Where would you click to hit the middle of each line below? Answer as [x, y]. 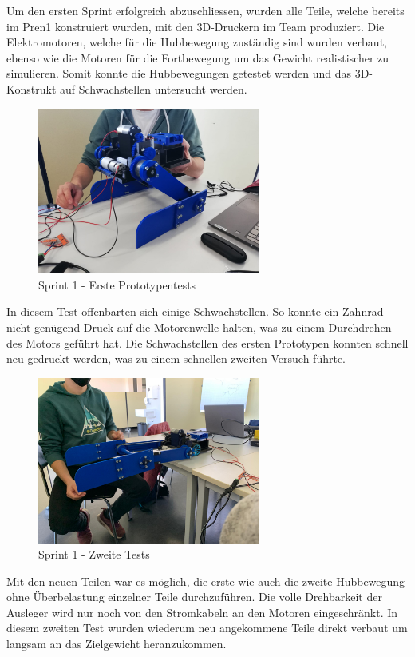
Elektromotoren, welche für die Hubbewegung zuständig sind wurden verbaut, [197, 42]
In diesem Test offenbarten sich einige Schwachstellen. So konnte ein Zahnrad [195, 311]
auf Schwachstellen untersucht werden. [154, 88]
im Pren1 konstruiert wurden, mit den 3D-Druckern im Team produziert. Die [196, 26]
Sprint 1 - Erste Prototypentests [117, 284]
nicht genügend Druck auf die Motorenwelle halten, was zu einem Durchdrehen [199, 327]
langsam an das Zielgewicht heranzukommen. [117, 644]
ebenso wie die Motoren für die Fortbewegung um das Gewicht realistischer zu [198, 57]
